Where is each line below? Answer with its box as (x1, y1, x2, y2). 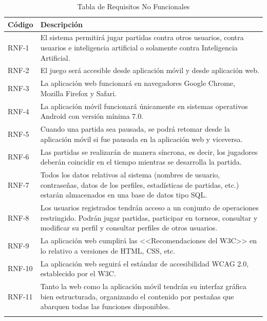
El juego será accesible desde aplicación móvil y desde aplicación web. (40, 65, 259, 76)
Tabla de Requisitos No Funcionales (77, 1, 190, 11)
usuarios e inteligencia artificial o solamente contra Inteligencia (40, 42, 238, 53)
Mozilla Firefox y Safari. (40, 87, 117, 98)
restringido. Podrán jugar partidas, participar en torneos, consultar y (40, 212, 258, 223)
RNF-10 (8, 263, 33, 274)
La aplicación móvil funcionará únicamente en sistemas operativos (40, 100, 248, 111)
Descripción (40, 19, 83, 29)
